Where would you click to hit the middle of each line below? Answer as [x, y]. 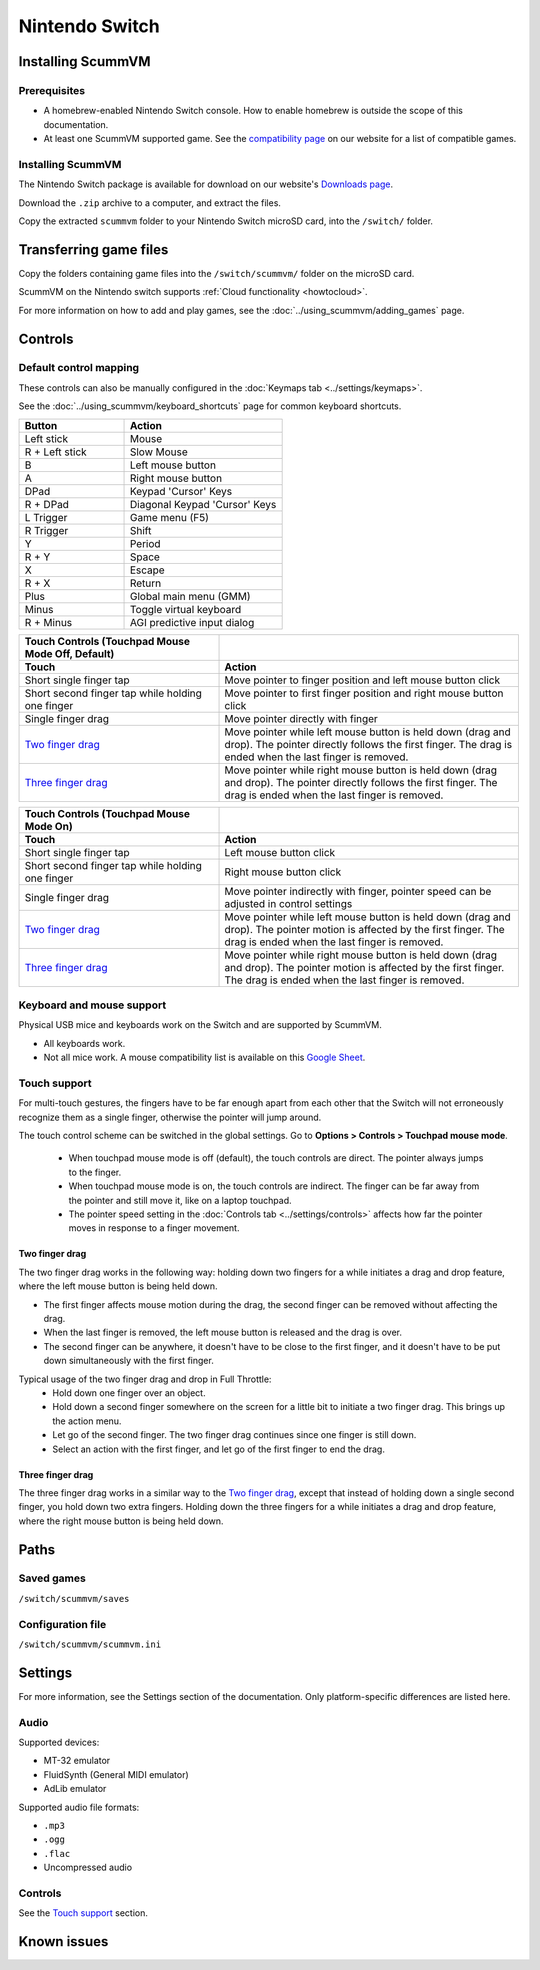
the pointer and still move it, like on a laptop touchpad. [180, 1200]
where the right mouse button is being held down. [121, 1521]
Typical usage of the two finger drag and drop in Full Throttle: [145, 1379]
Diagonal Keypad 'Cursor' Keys [203, 504]
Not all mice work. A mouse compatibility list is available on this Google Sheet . [204, 1057]
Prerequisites [51, 90]
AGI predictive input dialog [192, 622]
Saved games [52, 1578]
